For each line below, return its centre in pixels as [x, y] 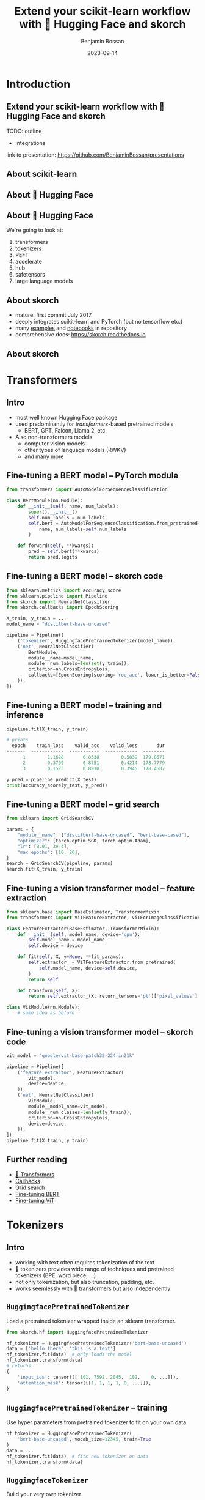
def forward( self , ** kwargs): [56, 546]
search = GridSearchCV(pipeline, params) [60, 864]
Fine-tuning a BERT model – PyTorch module [92, 475]
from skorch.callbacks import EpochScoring [63, 607]
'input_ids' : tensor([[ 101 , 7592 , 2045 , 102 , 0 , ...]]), [98, 1377]
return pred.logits [53, 557]
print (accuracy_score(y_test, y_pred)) [57, 785]
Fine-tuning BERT [37, 1194]
